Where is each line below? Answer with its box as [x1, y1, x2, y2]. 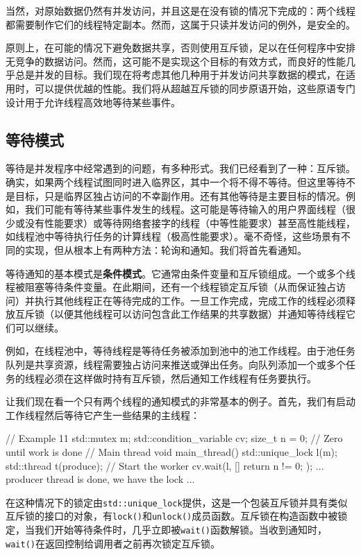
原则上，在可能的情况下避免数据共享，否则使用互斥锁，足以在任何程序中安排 [6, 40, 355, 55]
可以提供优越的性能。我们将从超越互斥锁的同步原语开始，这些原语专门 [34, 80, 355, 95]
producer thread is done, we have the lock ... [6, 472, 195, 486]
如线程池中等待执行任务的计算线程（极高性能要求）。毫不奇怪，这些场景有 [6, 229, 341, 244]
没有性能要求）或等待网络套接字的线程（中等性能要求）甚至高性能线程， [24, 215, 355, 230]
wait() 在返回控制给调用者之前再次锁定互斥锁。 [6, 536, 220, 550]
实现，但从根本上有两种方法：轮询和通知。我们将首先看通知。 [24, 242, 307, 257]
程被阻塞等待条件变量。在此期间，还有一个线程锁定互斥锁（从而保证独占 [6, 280, 336, 294]
